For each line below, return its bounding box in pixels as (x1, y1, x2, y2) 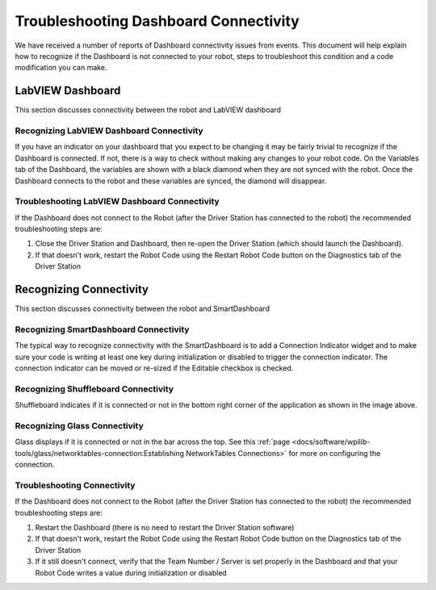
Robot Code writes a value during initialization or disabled (35, 567, 228, 577)
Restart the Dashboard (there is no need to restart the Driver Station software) (35, 523, 295, 533)
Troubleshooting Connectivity (15, 479, 136, 491)
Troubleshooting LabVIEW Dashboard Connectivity (15, 196, 220, 207)
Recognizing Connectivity (15, 282, 149, 296)
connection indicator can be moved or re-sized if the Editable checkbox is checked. (15, 363, 294, 373)
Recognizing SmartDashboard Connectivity (15, 324, 190, 335)
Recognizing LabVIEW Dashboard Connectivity (15, 125, 203, 136)
